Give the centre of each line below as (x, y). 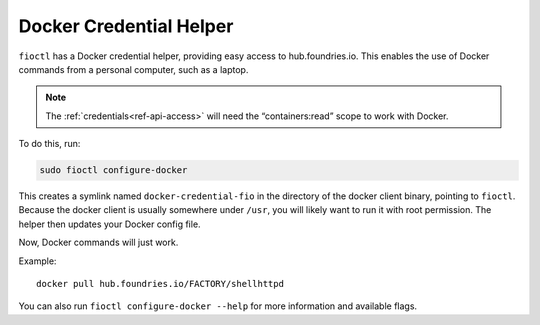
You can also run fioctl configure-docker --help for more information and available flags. (218, 306)
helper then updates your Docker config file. (109, 224)
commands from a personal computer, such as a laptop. (133, 69)
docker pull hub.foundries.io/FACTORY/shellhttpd (160, 284)
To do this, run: (49, 144)
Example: (37, 261)
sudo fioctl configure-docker (113, 170)
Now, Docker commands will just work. (98, 242)
